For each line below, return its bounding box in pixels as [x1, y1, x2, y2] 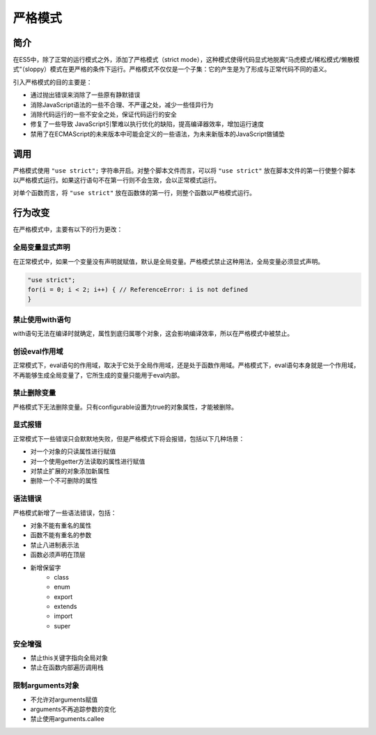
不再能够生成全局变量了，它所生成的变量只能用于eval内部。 [13, 371, 184, 379]
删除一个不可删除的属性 [30, 477, 97, 485]
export [54, 592, 73, 601]
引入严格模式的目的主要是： [13, 77, 93, 86]
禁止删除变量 [13, 388, 56, 398]
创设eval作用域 [13, 346, 63, 356]
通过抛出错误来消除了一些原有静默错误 [30, 91, 141, 99]
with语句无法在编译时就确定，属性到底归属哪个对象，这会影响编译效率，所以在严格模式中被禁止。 [13, 330, 294, 338]
